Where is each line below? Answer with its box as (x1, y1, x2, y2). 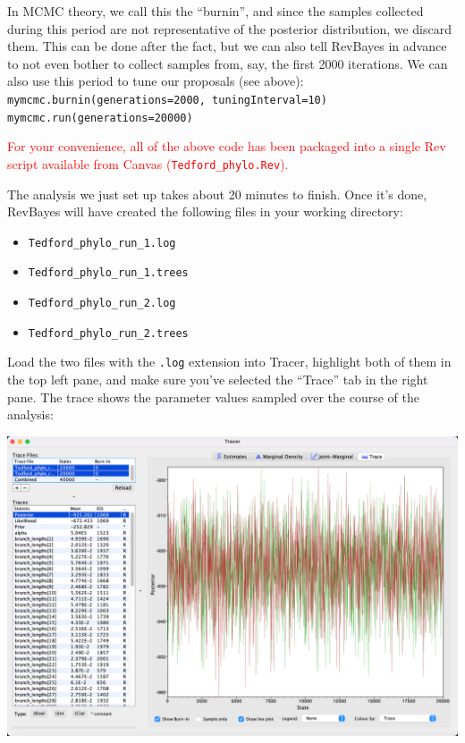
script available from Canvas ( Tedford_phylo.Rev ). (7, 154, 289, 173)
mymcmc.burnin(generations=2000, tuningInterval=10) (7, 93, 327, 106)
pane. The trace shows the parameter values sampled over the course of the (7, 387, 419, 406)
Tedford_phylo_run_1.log (28, 236, 176, 249)
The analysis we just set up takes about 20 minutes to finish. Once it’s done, (7, 184, 427, 203)
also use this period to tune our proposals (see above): (7, 72, 304, 90)
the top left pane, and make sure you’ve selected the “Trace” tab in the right (7, 370, 428, 388)
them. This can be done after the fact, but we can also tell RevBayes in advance (7, 37, 447, 55)
